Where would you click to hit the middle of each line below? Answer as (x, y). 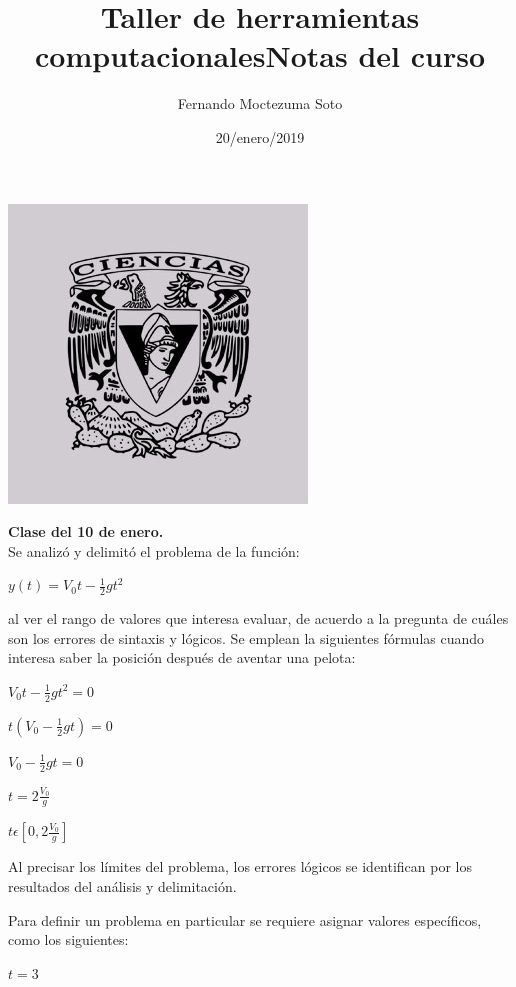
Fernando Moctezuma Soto (260, 103)
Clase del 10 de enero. (86, 531)
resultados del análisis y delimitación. (122, 885)
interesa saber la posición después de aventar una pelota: (182, 657)
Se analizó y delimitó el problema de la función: (154, 550)
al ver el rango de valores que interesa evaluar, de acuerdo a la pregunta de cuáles (258, 618)
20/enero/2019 (260, 136)
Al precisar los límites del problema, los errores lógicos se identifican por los (240, 866)
